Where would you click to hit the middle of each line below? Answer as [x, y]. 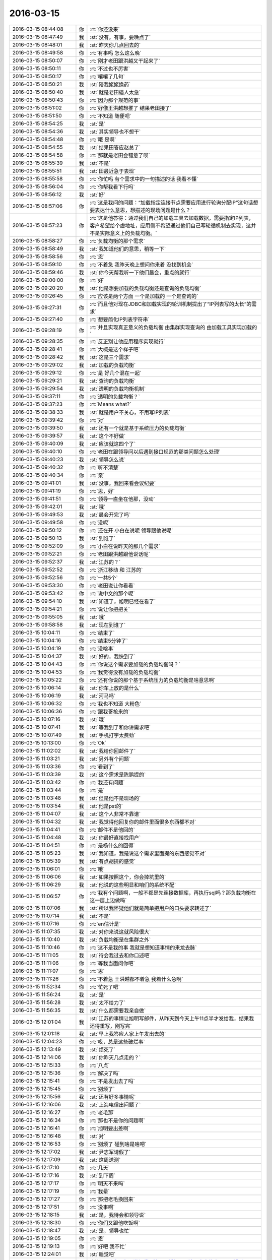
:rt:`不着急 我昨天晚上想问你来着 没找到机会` [142, 265]
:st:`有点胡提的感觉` [113, 861]
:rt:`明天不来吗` [108, 1183]
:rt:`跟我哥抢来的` [110, 712]
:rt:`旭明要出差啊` [110, 1128]
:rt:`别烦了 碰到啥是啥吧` [118, 1144]
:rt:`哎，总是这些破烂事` [118, 1042]
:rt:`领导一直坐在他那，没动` [123, 499]
